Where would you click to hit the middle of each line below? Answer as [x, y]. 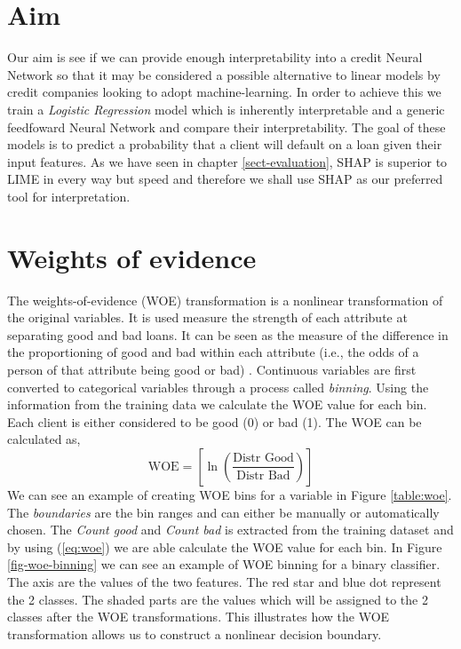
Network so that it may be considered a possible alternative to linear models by [224, 74]
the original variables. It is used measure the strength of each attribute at [207, 317]
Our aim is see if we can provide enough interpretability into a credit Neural [215, 57]
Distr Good [263, 459]
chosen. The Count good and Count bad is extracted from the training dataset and [230, 530]
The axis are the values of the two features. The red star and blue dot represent [224, 581]
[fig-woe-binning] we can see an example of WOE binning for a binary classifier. [224, 564]
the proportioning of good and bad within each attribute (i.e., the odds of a [213, 352]
